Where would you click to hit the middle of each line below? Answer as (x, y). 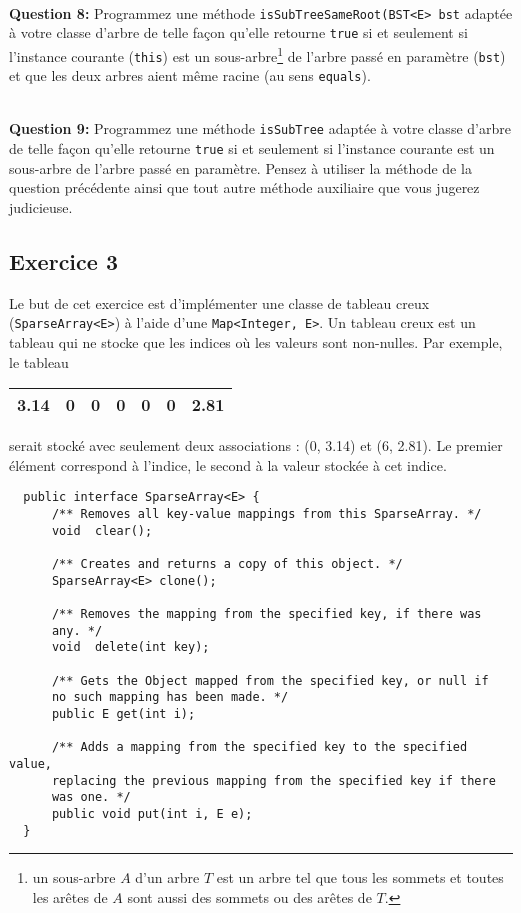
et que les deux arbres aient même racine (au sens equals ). (190, 75)
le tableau (39, 361)
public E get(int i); (123, 713)
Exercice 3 (63, 260)
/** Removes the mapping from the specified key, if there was (266, 613)
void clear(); (102, 530)
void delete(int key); (130, 647)
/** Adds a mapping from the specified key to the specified (259, 747)
